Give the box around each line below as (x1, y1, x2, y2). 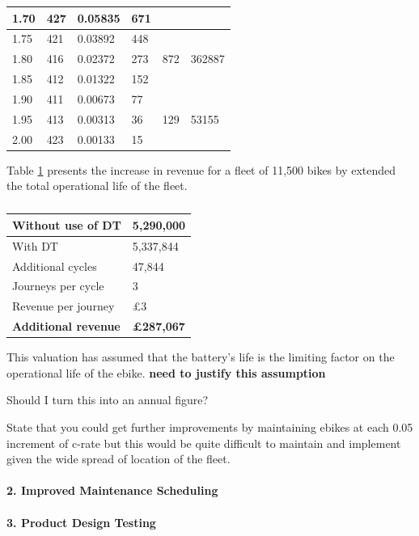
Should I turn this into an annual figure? (6, 391, 209, 408)
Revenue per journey (12, 298, 115, 314)
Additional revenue (12, 318, 121, 335)
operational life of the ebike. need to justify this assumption (6, 364, 326, 381)
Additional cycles (12, 257, 97, 274)
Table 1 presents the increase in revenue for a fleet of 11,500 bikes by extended (6, 161, 396, 178)
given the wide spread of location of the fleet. (6, 450, 231, 467)
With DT (12, 237, 58, 254)
